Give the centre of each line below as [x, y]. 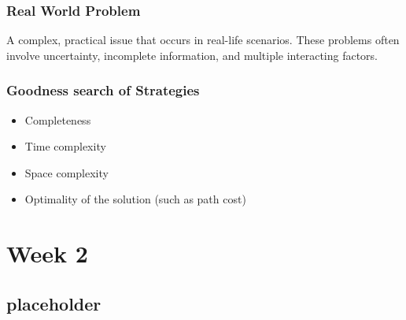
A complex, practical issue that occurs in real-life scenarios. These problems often [203, 40]
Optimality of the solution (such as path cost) [135, 199]
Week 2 [47, 253]
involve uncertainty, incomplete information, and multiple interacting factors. [192, 55]
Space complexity [66, 172]
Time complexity [65, 146]
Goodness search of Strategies [103, 90]
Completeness [58, 119]
